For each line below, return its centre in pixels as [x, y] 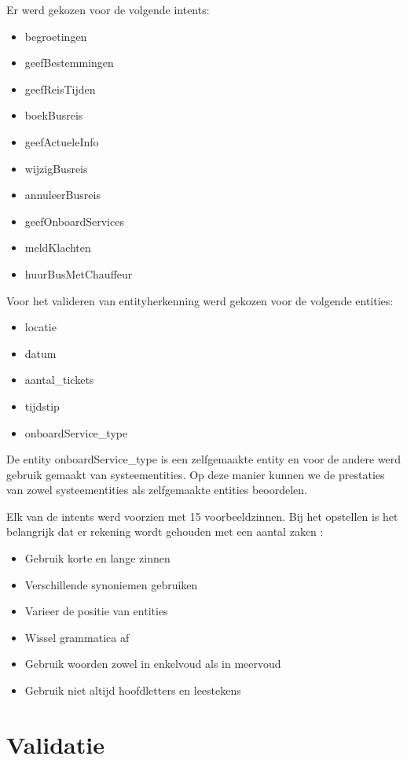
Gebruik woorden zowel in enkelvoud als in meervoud [153, 664]
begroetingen [56, 36]
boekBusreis [54, 115]
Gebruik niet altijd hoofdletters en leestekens [133, 690]
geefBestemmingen [69, 63]
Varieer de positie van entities [96, 611]
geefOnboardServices [74, 221]
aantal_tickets [59, 380]
